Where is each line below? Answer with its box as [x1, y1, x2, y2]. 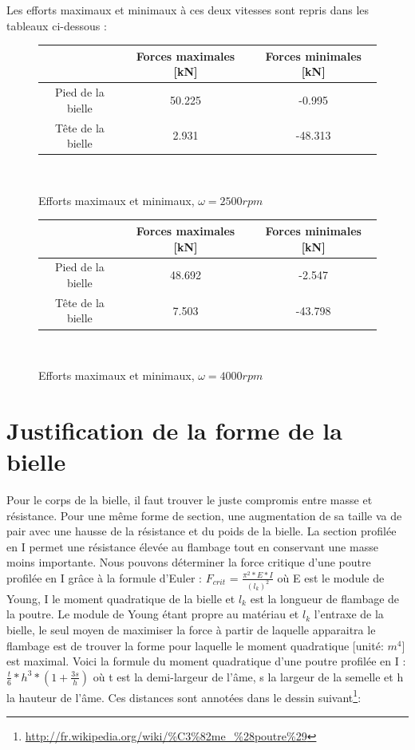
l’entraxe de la [314, 606, 384, 622]
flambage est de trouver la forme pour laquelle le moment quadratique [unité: [6, 637, 384, 653]
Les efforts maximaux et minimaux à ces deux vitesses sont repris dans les [6, 2, 370, 18]
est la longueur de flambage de [250, 590, 400, 606]
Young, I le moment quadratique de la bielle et [6, 590, 235, 606]
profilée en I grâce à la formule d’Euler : [6, 569, 202, 586]
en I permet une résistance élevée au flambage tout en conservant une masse [6, 538, 378, 555]
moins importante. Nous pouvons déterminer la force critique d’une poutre [6, 554, 371, 570]
